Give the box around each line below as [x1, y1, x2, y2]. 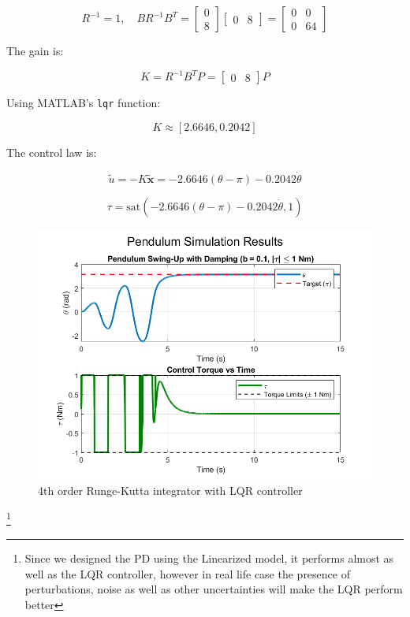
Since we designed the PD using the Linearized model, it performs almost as [24, 550, 394, 566]
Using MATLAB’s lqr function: [6, 95, 161, 111]
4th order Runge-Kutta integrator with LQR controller [38, 482, 303, 499]
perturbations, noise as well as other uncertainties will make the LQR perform [24, 581, 403, 597]
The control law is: [6, 143, 97, 160]
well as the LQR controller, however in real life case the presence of [24, 565, 350, 582]
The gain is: [6, 43, 64, 58]
